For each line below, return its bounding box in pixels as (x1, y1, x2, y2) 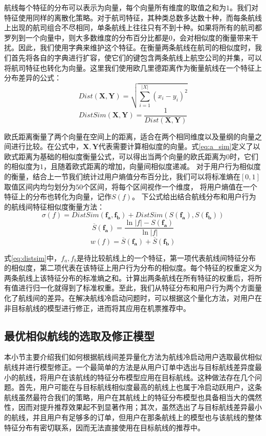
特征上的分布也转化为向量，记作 (4, 191, 112, 202)
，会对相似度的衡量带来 (172, 32, 251, 43)
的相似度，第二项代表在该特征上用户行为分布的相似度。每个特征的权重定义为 (4, 262, 262, 273)
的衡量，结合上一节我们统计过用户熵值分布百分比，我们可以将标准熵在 (4, 171, 240, 181)
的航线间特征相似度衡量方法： (4, 201, 104, 212)
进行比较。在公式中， (11, 141, 83, 152)
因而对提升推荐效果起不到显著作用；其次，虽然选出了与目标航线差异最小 (18, 402, 262, 412)
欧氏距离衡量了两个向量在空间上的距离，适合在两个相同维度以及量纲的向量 (4, 131, 255, 141)
